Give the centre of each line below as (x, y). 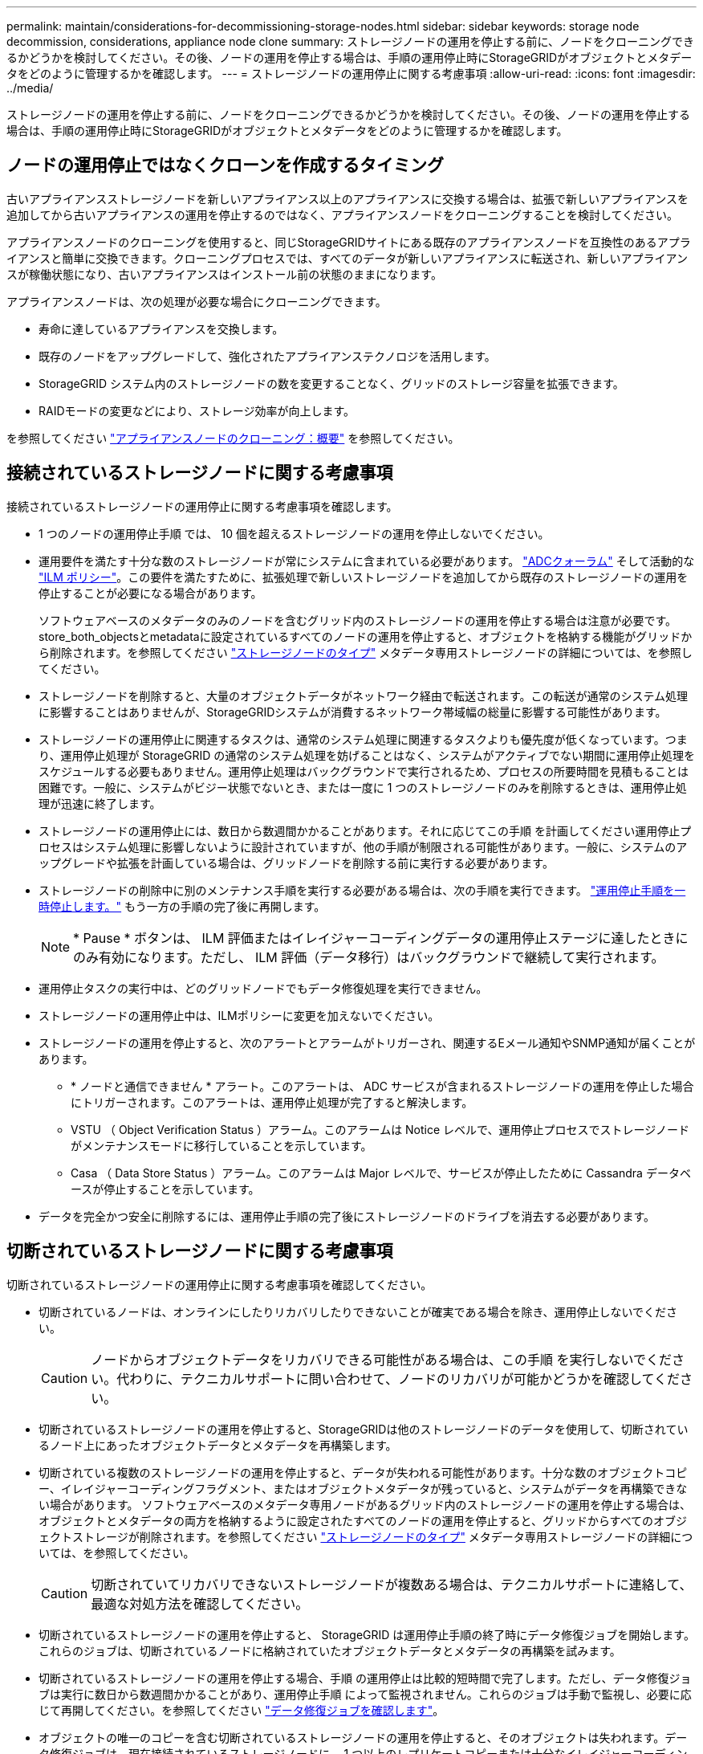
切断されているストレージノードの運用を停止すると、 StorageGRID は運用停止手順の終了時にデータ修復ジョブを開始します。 (367, 1634)
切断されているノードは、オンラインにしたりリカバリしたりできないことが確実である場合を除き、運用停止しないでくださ (358, 1311)
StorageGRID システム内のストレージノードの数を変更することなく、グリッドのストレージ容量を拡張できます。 (331, 383)
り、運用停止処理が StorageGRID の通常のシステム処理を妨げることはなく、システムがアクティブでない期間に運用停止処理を (367, 755)
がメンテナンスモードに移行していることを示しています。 (221, 1145)
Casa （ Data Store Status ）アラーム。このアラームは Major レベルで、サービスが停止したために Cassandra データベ (381, 1173)
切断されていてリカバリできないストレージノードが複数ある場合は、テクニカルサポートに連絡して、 (392, 1584)
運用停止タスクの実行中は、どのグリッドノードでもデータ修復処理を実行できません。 (263, 988)
